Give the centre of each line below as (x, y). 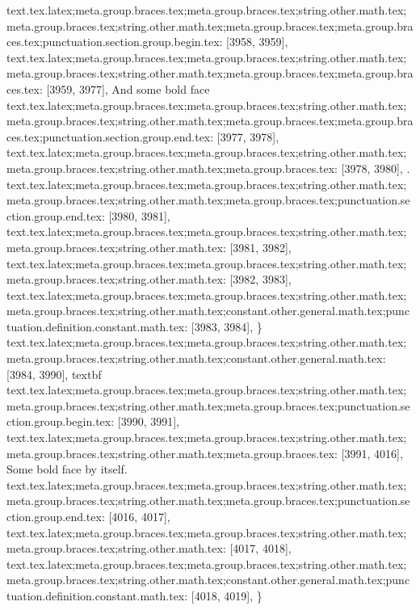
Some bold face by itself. (67, 469)
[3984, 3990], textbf (54, 374)
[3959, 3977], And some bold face (128, 88)
